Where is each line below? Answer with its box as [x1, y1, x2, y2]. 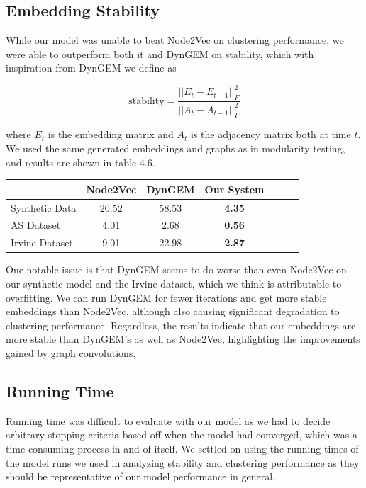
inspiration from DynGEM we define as [6, 60, 177, 75]
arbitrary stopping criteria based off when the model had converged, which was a [6, 427, 357, 442]
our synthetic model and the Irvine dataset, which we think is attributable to [6, 276, 342, 290]
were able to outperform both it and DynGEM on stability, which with [6, 46, 314, 61]
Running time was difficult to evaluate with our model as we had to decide [6, 413, 331, 428]
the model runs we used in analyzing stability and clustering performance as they [6, 455, 360, 470]
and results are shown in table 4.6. [6, 154, 155, 169]
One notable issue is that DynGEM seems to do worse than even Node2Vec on [6, 262, 347, 277]
